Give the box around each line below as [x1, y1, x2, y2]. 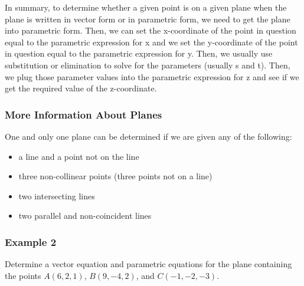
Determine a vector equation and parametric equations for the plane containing [5, 258, 292, 270]
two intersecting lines [18, 189, 95, 202]
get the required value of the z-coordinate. [5, 82, 157, 94]
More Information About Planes [5, 107, 162, 121]
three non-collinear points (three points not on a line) [18, 170, 213, 182]
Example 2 [5, 234, 57, 249]
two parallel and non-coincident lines [18, 209, 152, 222]
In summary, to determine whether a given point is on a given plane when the [5, 1, 287, 13]
